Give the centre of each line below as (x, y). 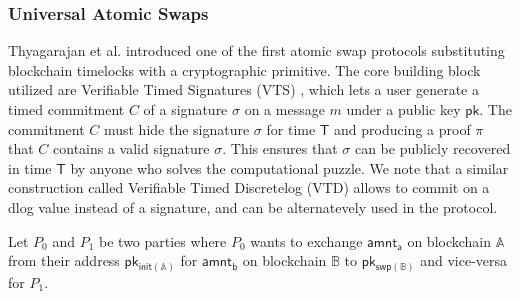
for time (291, 128)
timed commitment (66, 109)
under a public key (403, 109)
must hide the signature (176, 128)
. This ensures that (280, 148)
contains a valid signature (131, 148)
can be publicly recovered (432, 148)
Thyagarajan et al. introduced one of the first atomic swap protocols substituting (256, 50)
